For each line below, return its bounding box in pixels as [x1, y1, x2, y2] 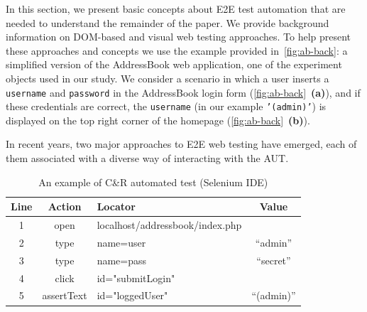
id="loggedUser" [97, 288, 168, 303]
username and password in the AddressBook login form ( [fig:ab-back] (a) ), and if [6, 85, 361, 99]
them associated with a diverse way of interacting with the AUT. [6, 151, 289, 166]
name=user [97, 235, 146, 249]
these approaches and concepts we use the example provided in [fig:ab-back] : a [6, 43, 348, 58]
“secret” [256, 252, 291, 267]
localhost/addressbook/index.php [97, 217, 242, 232]
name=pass [97, 252, 147, 267]
